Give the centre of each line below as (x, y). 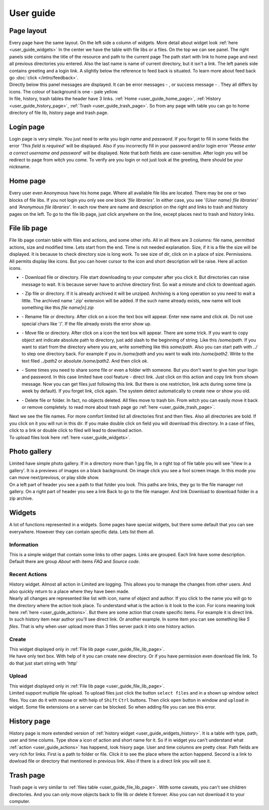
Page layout (28, 31)
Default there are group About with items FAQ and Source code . (75, 562)
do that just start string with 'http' (44, 663)
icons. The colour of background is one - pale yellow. (64, 91)
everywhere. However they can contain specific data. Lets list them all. (82, 532)
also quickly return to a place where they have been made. (69, 591)
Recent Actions (28, 575)
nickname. (20, 167)
